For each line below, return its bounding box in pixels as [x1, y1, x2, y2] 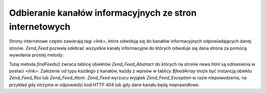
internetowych [9, 21, 71, 32]
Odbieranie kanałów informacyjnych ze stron [9, 7, 197, 18]
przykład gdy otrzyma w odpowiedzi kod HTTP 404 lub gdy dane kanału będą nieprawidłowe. [9, 82, 200, 88]
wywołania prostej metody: [9, 52, 64, 58]
